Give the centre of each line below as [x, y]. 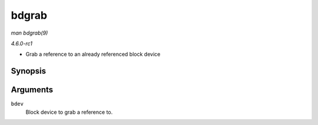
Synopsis [29, 71]
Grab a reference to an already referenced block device [93, 54]
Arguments [32, 90]
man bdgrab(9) [29, 33]
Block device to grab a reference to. [69, 112]
